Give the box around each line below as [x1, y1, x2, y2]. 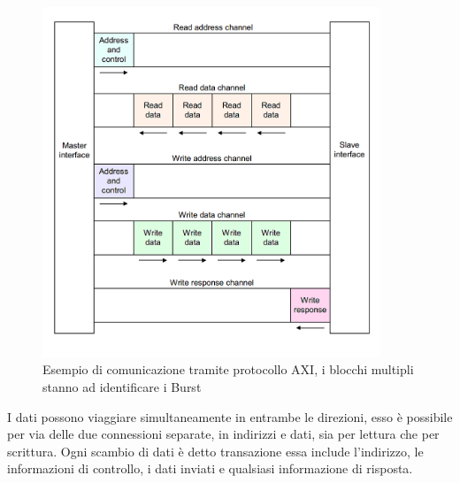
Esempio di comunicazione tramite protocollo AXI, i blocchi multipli [42, 360, 414, 379]
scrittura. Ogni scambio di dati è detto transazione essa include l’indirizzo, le [7, 441, 424, 460]
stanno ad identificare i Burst [42, 378, 202, 396]
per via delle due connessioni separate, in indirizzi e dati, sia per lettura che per [7, 425, 440, 443]
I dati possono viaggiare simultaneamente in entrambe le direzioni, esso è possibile [7, 407, 453, 425]
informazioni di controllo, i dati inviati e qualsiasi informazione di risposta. [7, 459, 413, 478]
